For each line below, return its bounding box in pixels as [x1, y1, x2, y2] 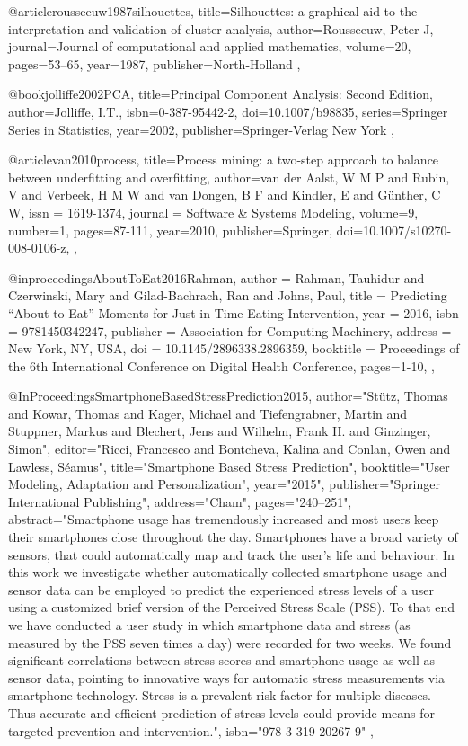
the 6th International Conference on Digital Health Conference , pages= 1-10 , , [8, 356, 435, 375]
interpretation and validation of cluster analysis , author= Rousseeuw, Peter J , [8, 19, 434, 38]
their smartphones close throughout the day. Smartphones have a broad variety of [8, 528, 458, 546]
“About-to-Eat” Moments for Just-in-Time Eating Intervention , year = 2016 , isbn [8, 303, 459, 322]
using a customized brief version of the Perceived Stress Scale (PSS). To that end [8, 598, 455, 617]
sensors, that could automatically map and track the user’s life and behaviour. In [8, 545, 455, 564]
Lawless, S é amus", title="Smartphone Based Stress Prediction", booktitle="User [8, 457, 450, 475]
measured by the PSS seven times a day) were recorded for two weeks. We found [8, 633, 452, 652]
